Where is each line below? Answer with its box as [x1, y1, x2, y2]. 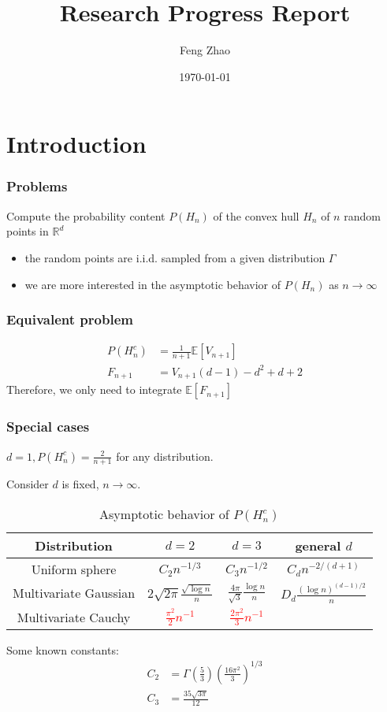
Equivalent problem [6, 310, 133, 329]
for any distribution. [116, 447, 214, 464]
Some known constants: [6, 641, 119, 658]
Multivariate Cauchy [17, 607, 131, 626]
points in [6, 223, 49, 239]
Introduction [6, 128, 147, 160]
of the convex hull [213, 207, 300, 224]
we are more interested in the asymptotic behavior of [24, 276, 281, 292]
